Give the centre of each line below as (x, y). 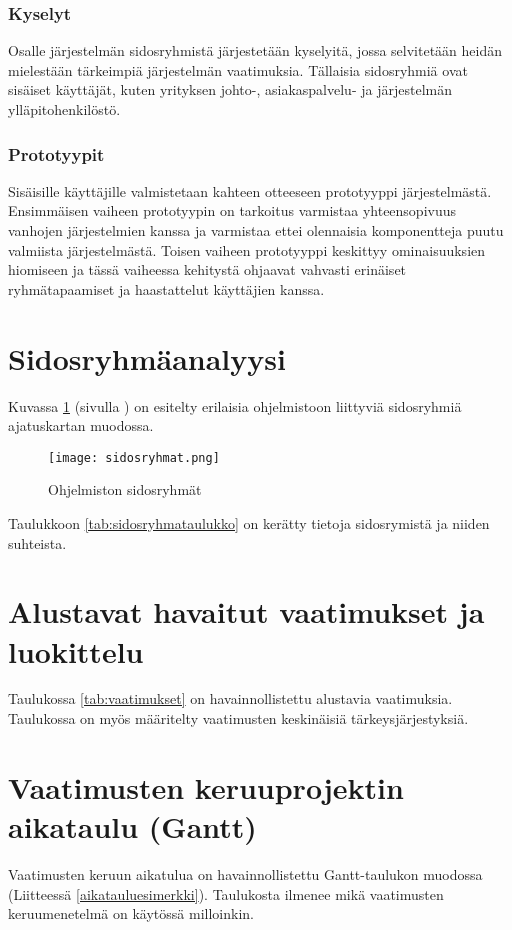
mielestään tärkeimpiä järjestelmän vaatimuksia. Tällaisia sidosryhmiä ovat (238, 69)
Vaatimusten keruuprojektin (206, 786)
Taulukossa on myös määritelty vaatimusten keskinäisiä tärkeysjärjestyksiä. (238, 718)
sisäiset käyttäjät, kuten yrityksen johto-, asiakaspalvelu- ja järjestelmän (230, 89)
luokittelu (76, 650)
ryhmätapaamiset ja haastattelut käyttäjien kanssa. (166, 288)
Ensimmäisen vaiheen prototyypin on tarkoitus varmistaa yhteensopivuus (232, 210)
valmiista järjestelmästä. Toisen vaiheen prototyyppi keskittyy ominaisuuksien (247, 249)
